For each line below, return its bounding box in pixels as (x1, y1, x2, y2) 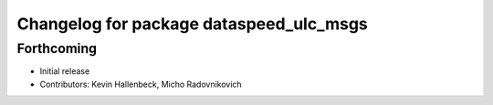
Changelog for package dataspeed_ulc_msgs (16, 14, 369, 34)
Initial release (39, 66, 90, 77)
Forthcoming (16, 40, 98, 57)
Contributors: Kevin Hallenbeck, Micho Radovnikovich (39, 79, 242, 89)
